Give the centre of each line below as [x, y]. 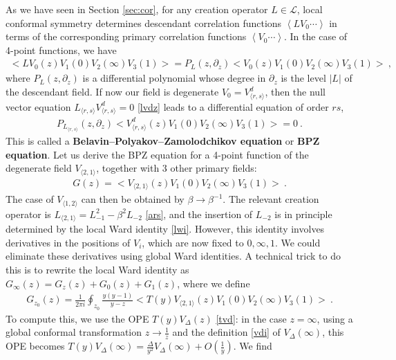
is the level [303, 78]
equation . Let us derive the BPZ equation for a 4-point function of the [157, 154]
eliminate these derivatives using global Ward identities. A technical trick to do [173, 256]
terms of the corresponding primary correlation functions [126, 36]
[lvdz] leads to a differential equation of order [233, 106]
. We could [298, 242]
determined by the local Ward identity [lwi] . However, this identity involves [165, 229]
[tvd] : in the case [251, 318]
